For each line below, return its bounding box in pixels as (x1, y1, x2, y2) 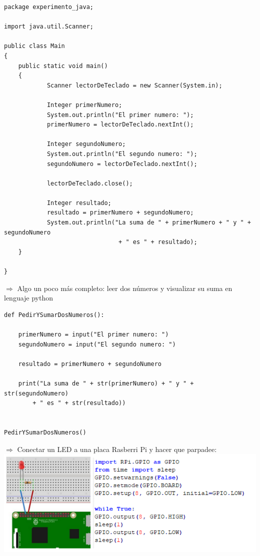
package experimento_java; (4, 3, 93, 10)
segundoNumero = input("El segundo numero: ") (18, 340, 176, 348)
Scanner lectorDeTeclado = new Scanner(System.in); (46, 81, 222, 89)
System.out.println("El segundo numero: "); (46, 150, 197, 157)
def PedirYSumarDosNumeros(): (4, 311, 104, 318)
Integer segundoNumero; (46, 140, 126, 148)
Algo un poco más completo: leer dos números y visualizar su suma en (17, 282, 232, 293)
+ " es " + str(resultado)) (32, 399, 126, 407)
